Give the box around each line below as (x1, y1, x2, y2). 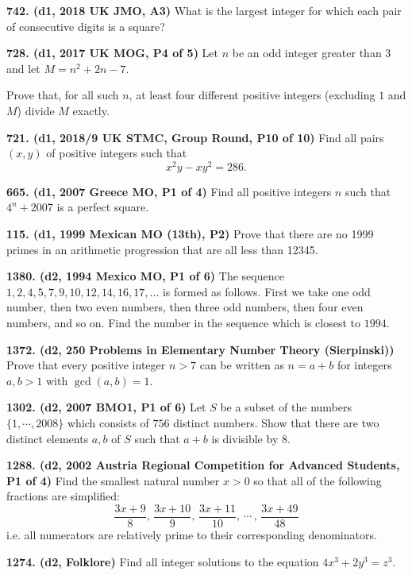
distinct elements (6, 430, 89, 446)
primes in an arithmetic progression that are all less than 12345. (6, 241, 318, 257)
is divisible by (211, 430, 279, 446)
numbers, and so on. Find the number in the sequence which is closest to (6, 314, 360, 330)
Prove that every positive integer (6, 357, 166, 373)
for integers (337, 357, 392, 373)
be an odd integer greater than (232, 44, 382, 61)
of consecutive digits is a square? (6, 17, 165, 34)
